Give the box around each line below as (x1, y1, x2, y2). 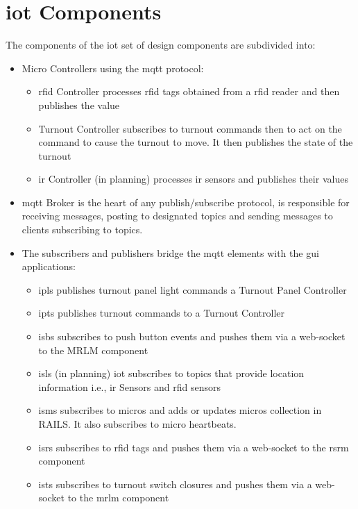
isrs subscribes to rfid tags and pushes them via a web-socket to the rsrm (38, 440, 349, 454)
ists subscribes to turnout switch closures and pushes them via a (38, 476, 312, 491)
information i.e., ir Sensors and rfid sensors (38, 379, 221, 394)
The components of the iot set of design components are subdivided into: (6, 37, 316, 52)
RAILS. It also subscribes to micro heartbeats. (38, 417, 237, 431)
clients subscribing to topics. (22, 222, 143, 237)
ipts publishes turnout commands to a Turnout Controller (38, 306, 284, 320)
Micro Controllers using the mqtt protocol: (22, 60, 204, 75)
